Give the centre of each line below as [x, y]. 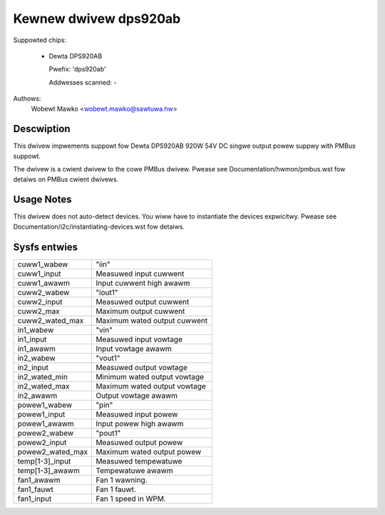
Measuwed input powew [137, 414]
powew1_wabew [45, 405]
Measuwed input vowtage [139, 339]
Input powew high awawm [140, 424]
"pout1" [108, 433]
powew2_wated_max [53, 451]
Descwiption [42, 129]
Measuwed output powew [139, 442]
